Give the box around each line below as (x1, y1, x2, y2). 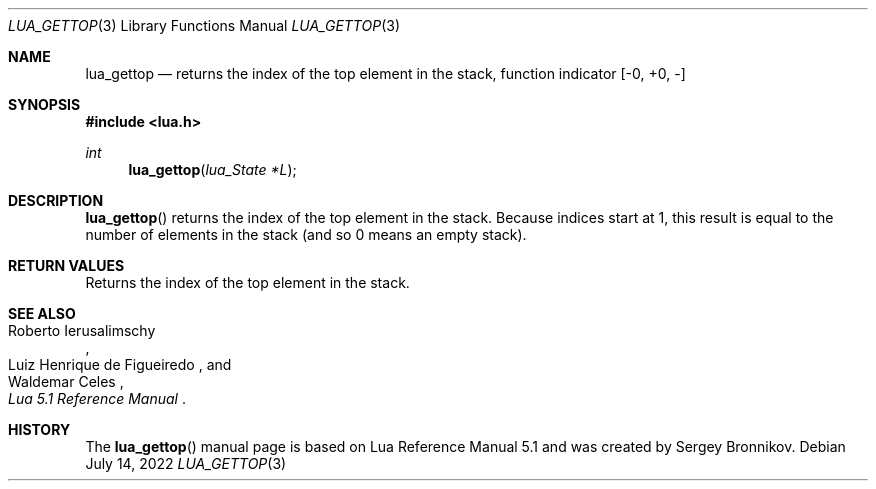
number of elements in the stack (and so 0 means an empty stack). (85, 226, 527, 243)
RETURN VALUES (8, 257, 125, 274)
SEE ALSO (8, 305, 76, 322)
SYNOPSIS (8, 96, 81, 113)
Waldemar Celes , (8, 373, 124, 390)
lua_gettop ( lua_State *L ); (128, 161, 297, 178)
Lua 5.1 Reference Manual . (8, 390, 186, 407)
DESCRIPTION (8, 192, 104, 209)
